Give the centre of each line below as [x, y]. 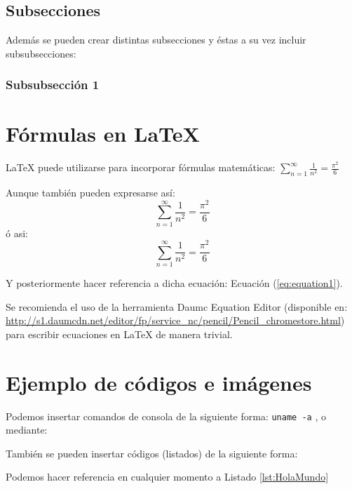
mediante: [27, 430]
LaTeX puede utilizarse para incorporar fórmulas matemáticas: [141, 167]
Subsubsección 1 [53, 85]
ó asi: [17, 233]
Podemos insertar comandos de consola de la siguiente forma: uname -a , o [166, 416]
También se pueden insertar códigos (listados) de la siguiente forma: [152, 453]
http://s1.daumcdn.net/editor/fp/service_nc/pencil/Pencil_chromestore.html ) [175, 320]
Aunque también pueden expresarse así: [90, 193]
